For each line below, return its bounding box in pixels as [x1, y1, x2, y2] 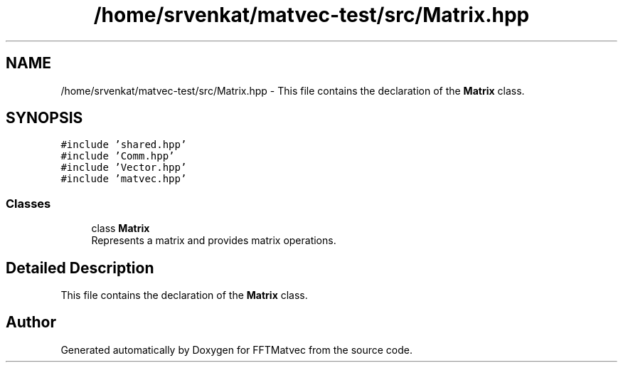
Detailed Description [6, 258, 154, 277]
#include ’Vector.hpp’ [60, 162, 187, 174]
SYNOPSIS [6, 109, 83, 127]
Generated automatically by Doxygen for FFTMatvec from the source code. [60, 343, 413, 356]
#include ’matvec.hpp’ [60, 173, 187, 185]
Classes [6, 196, 51, 211]
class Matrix [91, 222, 150, 235]
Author [6, 313, 56, 332]
